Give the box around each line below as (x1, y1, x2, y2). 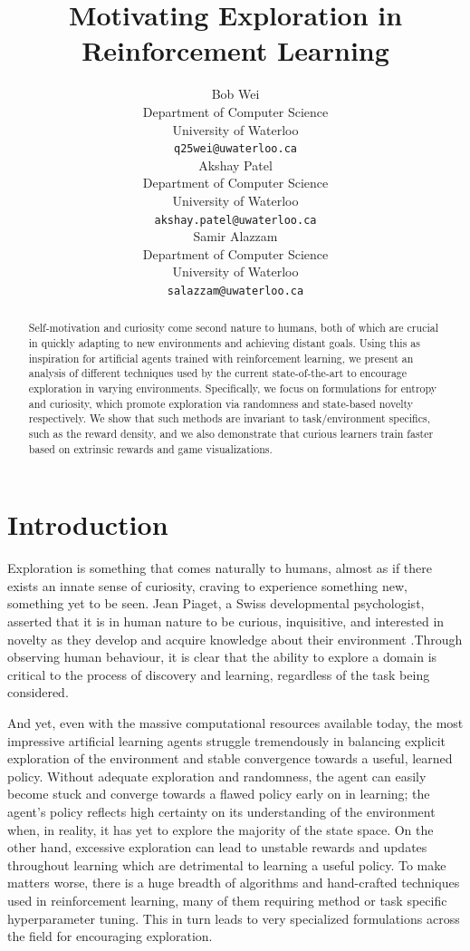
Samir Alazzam (193, 227, 278, 246)
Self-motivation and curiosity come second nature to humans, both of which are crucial (28, 320, 438, 335)
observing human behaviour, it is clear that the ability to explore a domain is (7, 647, 437, 666)
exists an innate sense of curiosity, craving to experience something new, (7, 576, 408, 595)
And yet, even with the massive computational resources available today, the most (7, 713, 464, 733)
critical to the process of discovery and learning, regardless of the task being (7, 665, 430, 684)
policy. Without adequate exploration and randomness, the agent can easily (7, 766, 427, 785)
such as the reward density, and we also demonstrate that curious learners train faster (28, 426, 434, 442)
